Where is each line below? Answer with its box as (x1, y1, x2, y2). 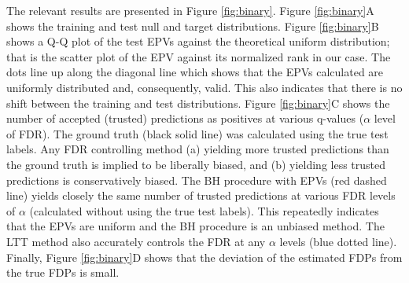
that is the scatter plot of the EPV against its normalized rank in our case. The (6, 48, 391, 64)
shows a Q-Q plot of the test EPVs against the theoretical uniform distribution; (6, 33, 390, 50)
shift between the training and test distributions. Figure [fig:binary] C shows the (6, 94, 390, 111)
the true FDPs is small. (6, 264, 120, 281)
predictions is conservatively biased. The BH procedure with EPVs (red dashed (6, 171, 387, 188)
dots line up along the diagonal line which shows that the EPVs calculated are (6, 64, 384, 80)
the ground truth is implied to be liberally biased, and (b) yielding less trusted (6, 156, 386, 172)
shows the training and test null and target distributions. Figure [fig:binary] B (6, 17, 379, 34)
